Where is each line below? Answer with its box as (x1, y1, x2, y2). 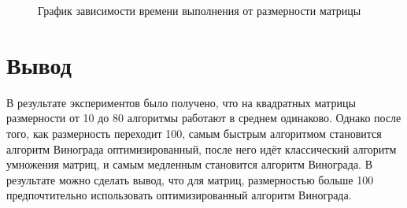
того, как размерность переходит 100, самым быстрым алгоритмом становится (6, 124, 382, 141)
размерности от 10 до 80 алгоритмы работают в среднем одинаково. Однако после (6, 110, 401, 126)
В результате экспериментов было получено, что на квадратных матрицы (6, 94, 356, 110)
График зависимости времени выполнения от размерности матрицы (38, 2, 361, 18)
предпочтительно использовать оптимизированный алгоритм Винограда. (6, 187, 352, 203)
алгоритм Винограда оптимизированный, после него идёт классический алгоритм (6, 140, 397, 157)
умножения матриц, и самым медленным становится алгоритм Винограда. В (6, 156, 372, 173)
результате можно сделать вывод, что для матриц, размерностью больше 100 (6, 171, 374, 188)
